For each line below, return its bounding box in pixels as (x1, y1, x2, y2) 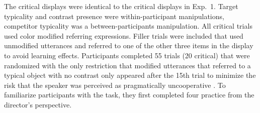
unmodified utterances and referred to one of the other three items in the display (4, 40, 253, 51)
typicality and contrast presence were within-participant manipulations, (4, 11, 224, 21)
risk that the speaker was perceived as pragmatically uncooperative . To (4, 79, 226, 90)
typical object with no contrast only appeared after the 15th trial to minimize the (4, 70, 256, 80)
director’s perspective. (4, 99, 72, 109)
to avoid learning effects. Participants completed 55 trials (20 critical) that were (4, 50, 250, 60)
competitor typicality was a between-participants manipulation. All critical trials (4, 21, 252, 31)
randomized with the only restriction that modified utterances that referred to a (4, 60, 251, 70)
